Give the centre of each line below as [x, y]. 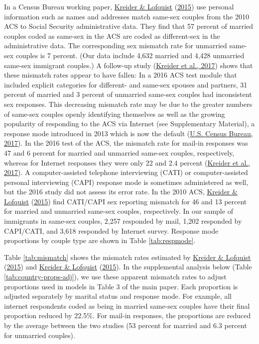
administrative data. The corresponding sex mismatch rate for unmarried [116, 45]
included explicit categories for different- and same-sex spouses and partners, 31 [126, 84]
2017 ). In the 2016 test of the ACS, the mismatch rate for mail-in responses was [126, 143]
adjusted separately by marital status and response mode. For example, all [118, 296]
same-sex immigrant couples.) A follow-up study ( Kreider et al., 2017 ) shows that [129, 65]
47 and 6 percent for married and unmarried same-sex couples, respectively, [119, 152]
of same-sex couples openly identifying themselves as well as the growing [115, 114]
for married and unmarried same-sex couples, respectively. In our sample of [119, 211]
